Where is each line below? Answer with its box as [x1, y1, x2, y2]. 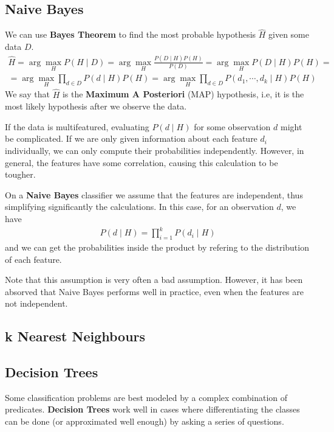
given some [268, 28, 309, 41]
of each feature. [5, 253, 62, 265]
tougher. [5, 168, 36, 181]
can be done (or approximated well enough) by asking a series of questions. [5, 415, 284, 428]
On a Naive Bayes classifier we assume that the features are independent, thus [5, 188, 303, 201]
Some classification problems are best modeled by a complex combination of [5, 391, 288, 403]
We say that [5, 88, 50, 100]
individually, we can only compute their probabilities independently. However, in [5, 144, 304, 157]
